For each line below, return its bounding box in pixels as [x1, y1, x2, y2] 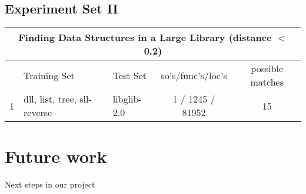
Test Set [112, 68, 147, 82]
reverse [24, 105, 52, 120]
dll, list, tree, [24, 92, 76, 106]
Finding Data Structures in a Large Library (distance [18, 30, 272, 45]
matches [250, 75, 284, 89]
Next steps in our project [5, 178, 95, 190]
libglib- [112, 92, 142, 106]
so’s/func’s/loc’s [161, 68, 227, 82]
